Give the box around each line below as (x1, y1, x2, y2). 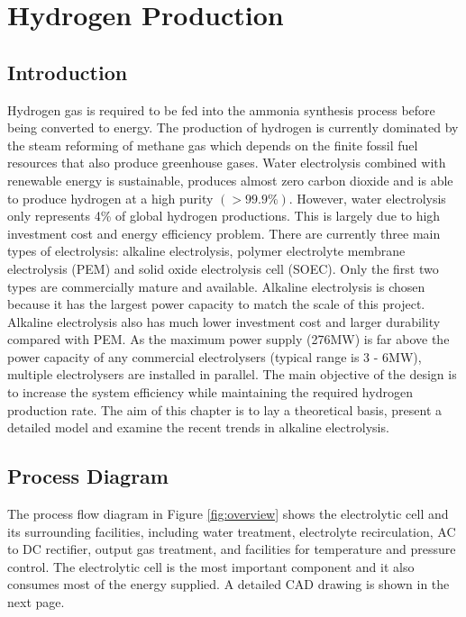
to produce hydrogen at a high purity (7, 188, 214, 207)
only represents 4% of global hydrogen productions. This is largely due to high (7, 206, 441, 225)
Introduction (7, 58, 128, 86)
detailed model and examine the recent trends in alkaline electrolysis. (7, 418, 389, 437)
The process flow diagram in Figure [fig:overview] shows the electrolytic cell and (7, 504, 449, 523)
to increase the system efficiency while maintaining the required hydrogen (7, 383, 413, 402)
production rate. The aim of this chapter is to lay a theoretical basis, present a (7, 400, 443, 419)
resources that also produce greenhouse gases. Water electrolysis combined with (7, 153, 446, 172)
